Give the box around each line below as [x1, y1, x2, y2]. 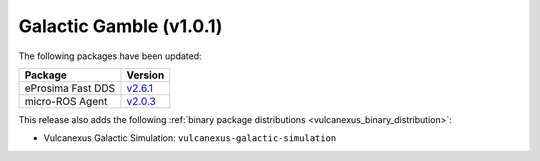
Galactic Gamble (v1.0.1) [18, 15, 223, 37]
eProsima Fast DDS [24, 81, 116, 95]
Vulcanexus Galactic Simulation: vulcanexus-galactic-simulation [43, 132, 337, 144]
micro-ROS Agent [24, 94, 108, 108]
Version [126, 68, 165, 82]
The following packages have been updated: [18, 50, 202, 62]
